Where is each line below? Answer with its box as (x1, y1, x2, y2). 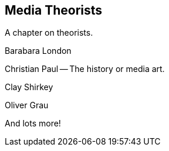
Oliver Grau (5, 100, 49, 111)
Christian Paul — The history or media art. (5, 64, 165, 74)
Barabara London (5, 46, 72, 56)
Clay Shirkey (5, 82, 53, 92)
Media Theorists (5, 3, 103, 18)
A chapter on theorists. (5, 28, 93, 38)
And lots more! (5, 118, 61, 129)
